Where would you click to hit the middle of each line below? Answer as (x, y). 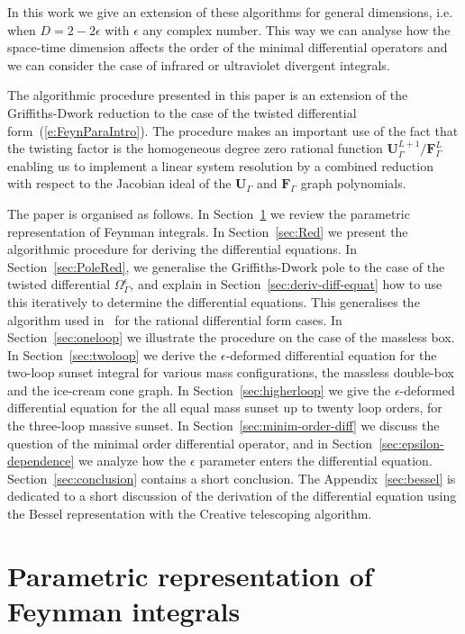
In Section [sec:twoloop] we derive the (112, 354)
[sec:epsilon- (411, 443)
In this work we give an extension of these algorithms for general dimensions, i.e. (230, 12)
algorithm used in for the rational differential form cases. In (175, 319)
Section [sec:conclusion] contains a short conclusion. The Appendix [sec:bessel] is (232, 478)
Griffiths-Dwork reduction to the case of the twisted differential (182, 112)
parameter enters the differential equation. (316, 461)
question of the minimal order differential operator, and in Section (190, 443)
